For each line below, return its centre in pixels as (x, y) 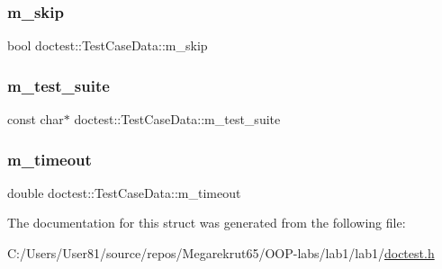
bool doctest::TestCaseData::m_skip (108, 45)
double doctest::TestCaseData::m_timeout (124, 192)
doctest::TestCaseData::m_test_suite (177, 119)
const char (36, 119)
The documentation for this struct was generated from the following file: (207, 223)
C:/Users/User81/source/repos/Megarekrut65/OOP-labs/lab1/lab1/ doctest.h (221, 253)
